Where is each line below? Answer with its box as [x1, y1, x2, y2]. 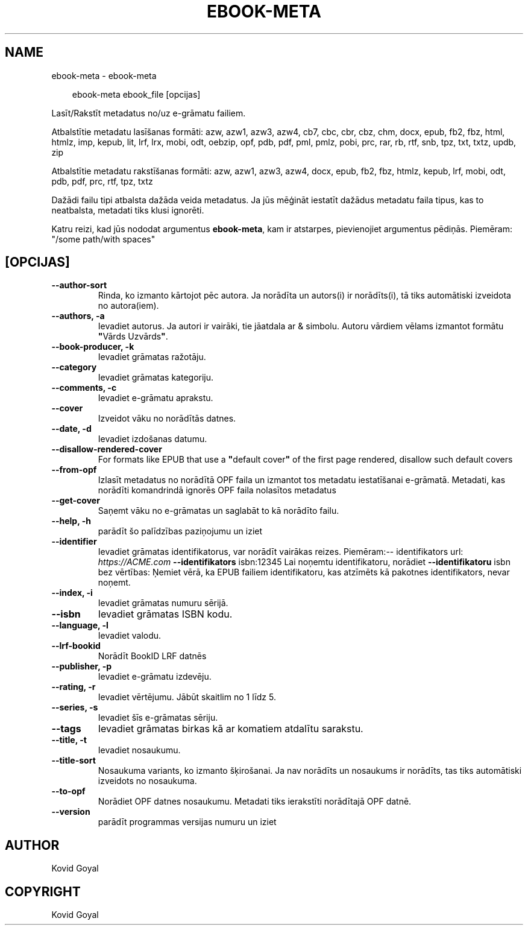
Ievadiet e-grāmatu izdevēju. [98, 671, 212, 682]
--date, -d [51, 423, 92, 434]
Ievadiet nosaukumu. [98, 745, 181, 756]
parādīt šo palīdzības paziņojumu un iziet [98, 526, 263, 537]
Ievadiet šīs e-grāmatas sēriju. [98, 712, 218, 723]
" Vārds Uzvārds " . [98, 331, 168, 342]
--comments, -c [51, 382, 117, 393]
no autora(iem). [98, 300, 159, 311]
